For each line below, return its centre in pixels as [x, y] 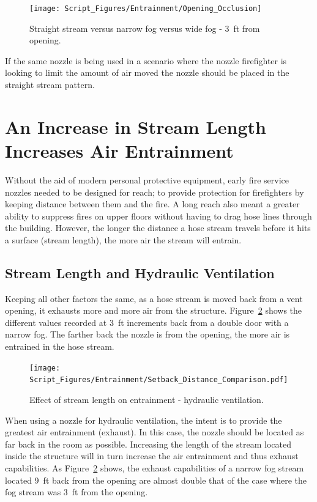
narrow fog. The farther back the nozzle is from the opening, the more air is [147, 334]
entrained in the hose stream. [60, 346]
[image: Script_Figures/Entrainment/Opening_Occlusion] [146, 9]
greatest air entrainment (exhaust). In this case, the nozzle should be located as [155, 432]
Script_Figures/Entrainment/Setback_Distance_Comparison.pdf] [159, 380]
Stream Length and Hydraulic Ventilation [140, 272]
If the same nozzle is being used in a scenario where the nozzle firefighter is [146, 60]
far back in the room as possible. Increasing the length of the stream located [148, 444]
